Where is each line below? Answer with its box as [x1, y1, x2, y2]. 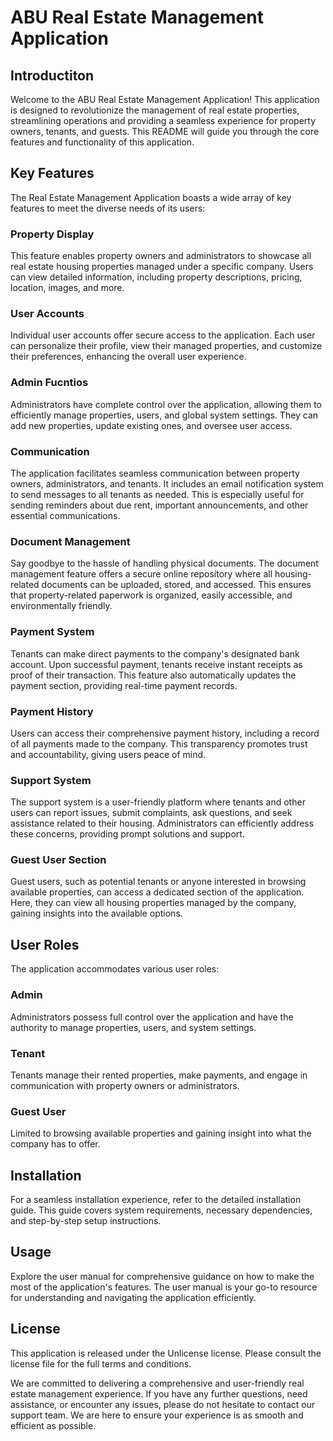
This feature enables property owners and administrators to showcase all [10, 250, 312, 262]
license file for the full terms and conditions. [10, 1357, 192, 1370]
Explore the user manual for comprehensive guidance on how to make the [10, 1270, 315, 1282]
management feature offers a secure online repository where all [10, 568, 273, 580]
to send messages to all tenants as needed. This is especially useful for [10, 489, 305, 500]
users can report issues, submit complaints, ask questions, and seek [10, 807, 293, 819]
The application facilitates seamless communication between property [10, 467, 300, 479]
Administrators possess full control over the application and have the [10, 1011, 294, 1023]
